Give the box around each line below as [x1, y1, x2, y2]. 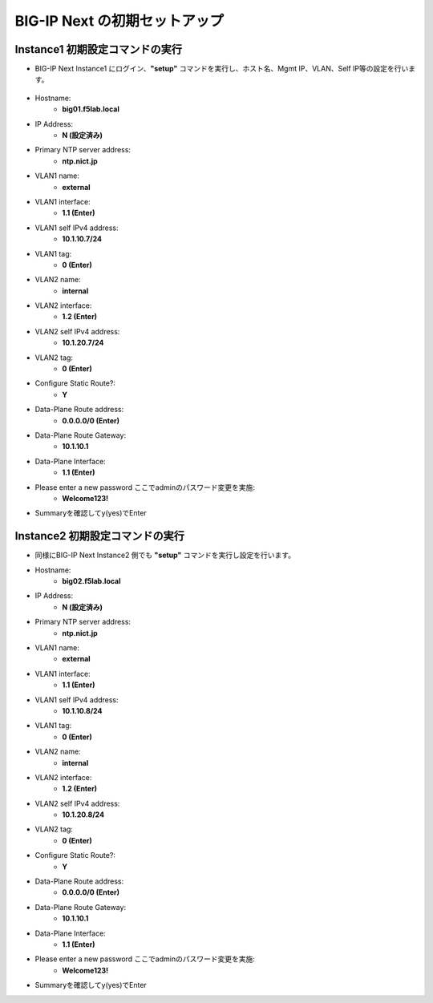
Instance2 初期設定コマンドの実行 [14, 529, 184, 543]
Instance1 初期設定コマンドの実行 [14, 42, 182, 56]
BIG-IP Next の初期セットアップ [14, 12, 225, 30]
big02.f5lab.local [62, 576, 121, 586]
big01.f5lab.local [62, 104, 119, 114]
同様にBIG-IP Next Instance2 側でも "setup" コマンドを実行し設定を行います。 [34, 550, 296, 560]
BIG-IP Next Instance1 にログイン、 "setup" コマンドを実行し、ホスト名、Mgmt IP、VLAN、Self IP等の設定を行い [34, 64, 409, 74]
